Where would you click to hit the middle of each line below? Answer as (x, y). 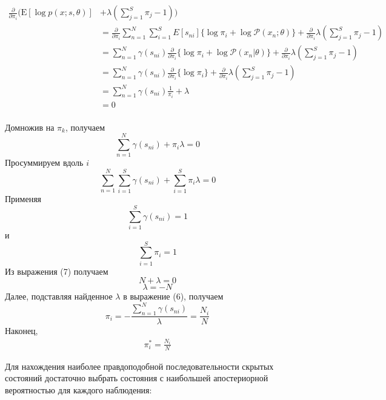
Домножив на (30, 127)
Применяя (23, 199)
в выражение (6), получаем (173, 296)
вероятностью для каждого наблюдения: (78, 389)
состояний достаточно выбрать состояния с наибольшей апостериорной (137, 378)
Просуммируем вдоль (44, 162)
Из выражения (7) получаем (57, 271)
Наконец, (22, 331)
